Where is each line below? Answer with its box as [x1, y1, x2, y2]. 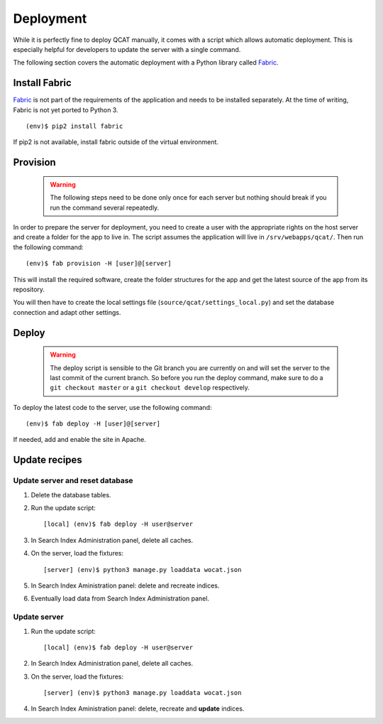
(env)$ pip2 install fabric [26, 122, 123, 131]
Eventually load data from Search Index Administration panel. [30, 594, 209, 603]
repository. [13, 285, 45, 293]
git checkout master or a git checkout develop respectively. [50, 384, 250, 392]
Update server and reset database [13, 476, 134, 486]
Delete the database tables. [30, 490, 111, 499]
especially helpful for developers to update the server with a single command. [13, 45, 241, 53]
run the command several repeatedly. [50, 203, 160, 212]
